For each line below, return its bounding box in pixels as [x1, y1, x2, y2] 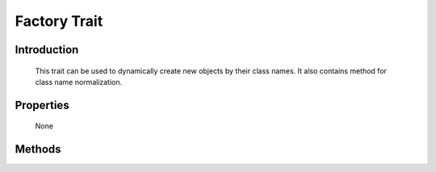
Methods [15, 142, 61, 157]
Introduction [15, 43, 79, 57]
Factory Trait [15, 12, 103, 30]
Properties [15, 98, 69, 112]
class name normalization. [35, 77, 123, 86]
